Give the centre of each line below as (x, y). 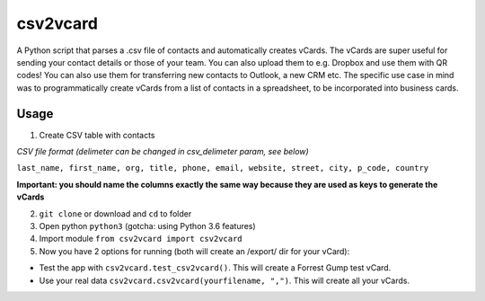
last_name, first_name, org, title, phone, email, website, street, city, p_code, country (223, 168)
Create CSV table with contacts (97, 135)
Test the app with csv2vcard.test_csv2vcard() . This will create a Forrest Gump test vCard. (215, 268)
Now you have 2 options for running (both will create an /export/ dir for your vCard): (194, 251)
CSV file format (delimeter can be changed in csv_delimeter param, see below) (163, 152)
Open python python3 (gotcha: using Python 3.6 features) (147, 226)
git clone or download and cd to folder (115, 213)
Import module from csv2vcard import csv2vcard (141, 239)
